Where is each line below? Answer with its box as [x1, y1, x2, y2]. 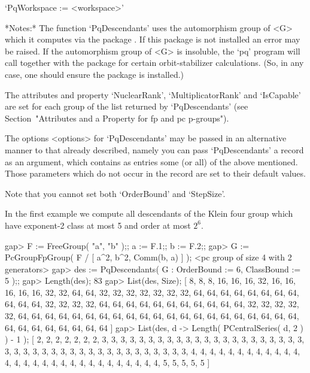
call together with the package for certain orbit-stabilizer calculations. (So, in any [5, 56, 304, 69]
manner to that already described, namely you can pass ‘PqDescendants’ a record [5, 143, 304, 156]
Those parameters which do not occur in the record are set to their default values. [5, 167, 306, 180]
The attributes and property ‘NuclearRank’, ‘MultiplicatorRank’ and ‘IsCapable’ [5, 88, 301, 101]
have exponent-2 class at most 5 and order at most [5, 219, 191, 231]
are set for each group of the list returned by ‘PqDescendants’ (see [5, 100, 248, 113]
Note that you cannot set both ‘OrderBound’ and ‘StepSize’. [5, 187, 226, 199]
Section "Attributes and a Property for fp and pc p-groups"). [5, 111, 229, 124]
